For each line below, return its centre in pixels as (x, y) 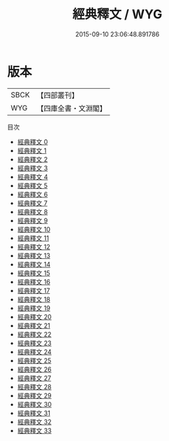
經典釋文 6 (32, 194)
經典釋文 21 (34, 325)
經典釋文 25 (34, 360)
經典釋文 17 (34, 290)
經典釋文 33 (35, 430)
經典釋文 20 (35, 316)
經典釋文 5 (32, 185)
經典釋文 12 (34, 246)
